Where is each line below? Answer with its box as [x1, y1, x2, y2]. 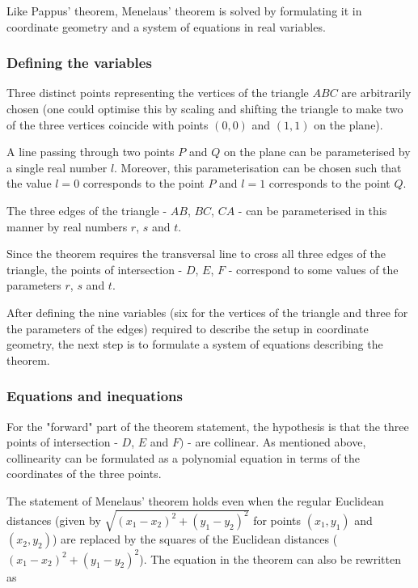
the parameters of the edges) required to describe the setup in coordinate [6, 319, 369, 336]
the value [6, 175, 52, 192]
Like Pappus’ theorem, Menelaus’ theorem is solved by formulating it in [6, 2, 362, 19]
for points [253, 511, 302, 528]
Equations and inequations [6, 386, 183, 406]
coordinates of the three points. [6, 465, 162, 482]
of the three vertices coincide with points [6, 116, 209, 133]
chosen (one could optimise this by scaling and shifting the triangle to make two [6, 100, 403, 116]
